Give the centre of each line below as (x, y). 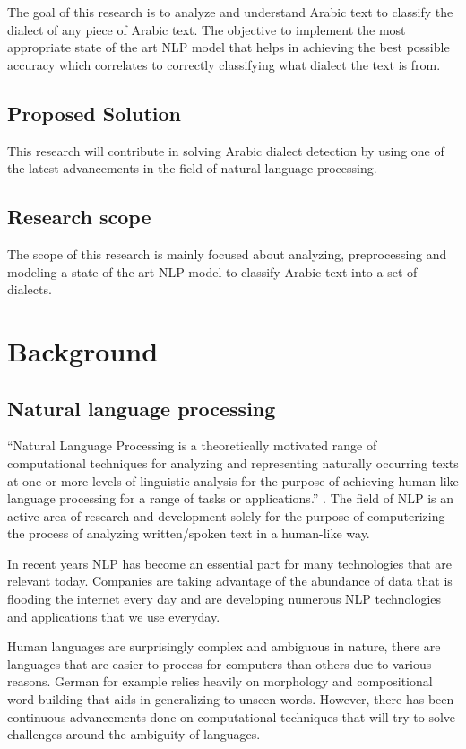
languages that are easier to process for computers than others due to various (220, 663)
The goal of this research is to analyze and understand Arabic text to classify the (230, 12)
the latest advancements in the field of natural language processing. (192, 168)
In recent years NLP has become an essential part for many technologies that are (229, 563)
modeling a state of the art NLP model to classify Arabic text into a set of (212, 271)
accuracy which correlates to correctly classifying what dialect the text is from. (224, 64)
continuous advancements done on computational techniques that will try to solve (232, 716)
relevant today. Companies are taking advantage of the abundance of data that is (230, 581)
